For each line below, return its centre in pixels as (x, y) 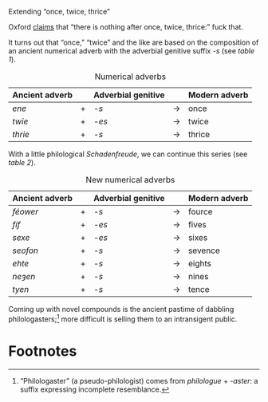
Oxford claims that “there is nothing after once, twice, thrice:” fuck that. (126, 27)
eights (199, 264)
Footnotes (43, 351)
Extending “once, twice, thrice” (59, 12)
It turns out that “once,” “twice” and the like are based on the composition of (134, 42)
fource (200, 212)
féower (26, 212)
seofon (25, 250)
